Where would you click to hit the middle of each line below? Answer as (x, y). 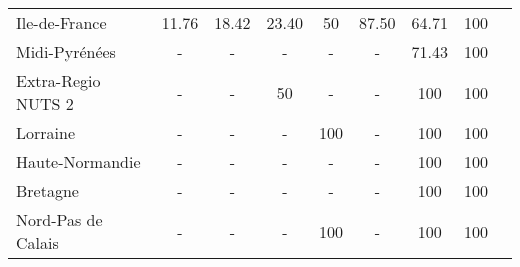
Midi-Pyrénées (66, 51)
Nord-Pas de (59, 219)
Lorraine (45, 132)
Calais (37, 242)
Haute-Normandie (78, 161)
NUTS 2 (45, 103)
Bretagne (47, 190)
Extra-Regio (58, 80)
